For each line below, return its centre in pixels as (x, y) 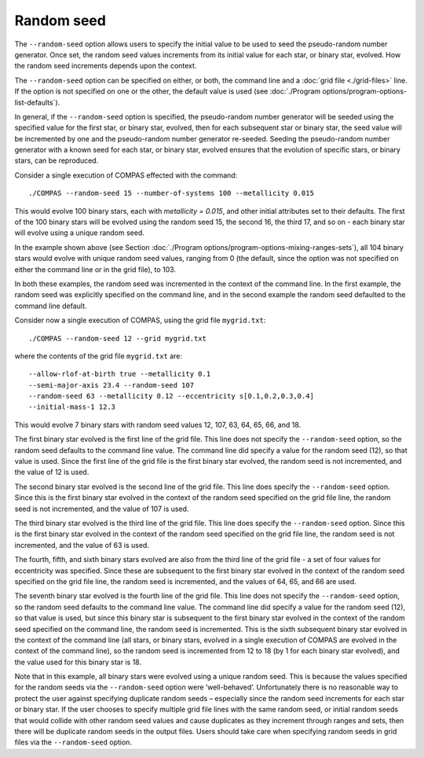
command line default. (51, 306)
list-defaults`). (37, 102)
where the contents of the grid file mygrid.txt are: (99, 356)
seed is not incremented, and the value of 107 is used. (102, 509)
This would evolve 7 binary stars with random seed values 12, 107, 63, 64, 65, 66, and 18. (158, 424)
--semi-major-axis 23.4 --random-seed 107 (111, 385)
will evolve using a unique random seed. (80, 233)
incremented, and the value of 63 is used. (82, 545)
